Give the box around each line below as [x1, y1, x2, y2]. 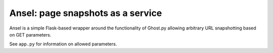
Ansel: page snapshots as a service [9, 7, 162, 18]
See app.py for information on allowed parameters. [9, 41, 117, 47]
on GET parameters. [9, 31, 52, 37]
